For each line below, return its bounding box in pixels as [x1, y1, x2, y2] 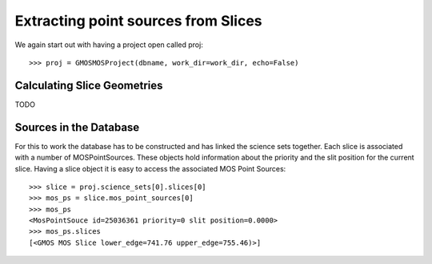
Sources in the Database [14, 120, 140, 134]
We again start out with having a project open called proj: [14, 40, 203, 49]
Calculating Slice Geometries [14, 78, 163, 92]
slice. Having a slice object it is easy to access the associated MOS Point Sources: [14, 164, 286, 173]
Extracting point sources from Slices [14, 12, 263, 30]
